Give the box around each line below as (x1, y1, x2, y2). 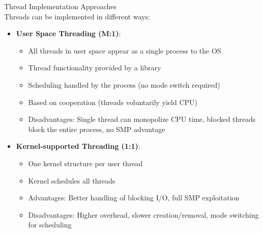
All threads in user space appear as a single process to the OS (28, 45, 221, 56)
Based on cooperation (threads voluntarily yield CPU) (28, 96, 198, 107)
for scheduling (28, 219, 72, 230)
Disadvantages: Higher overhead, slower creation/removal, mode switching (28, 209, 259, 220)
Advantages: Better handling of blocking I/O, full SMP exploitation (28, 192, 240, 203)
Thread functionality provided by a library (28, 62, 161, 73)
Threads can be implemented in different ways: (4, 11, 150, 21)
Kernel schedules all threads (28, 175, 115, 186)
